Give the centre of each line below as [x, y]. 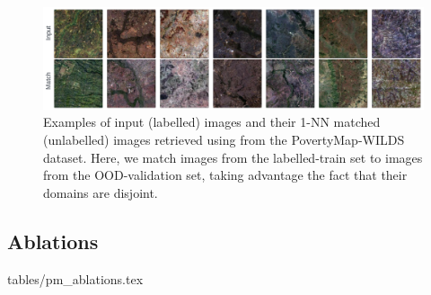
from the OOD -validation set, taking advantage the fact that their [225, 175]
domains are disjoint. [101, 192]
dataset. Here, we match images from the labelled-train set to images [233, 157]
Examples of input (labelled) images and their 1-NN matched [212, 122]
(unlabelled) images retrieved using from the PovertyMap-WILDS [224, 140]
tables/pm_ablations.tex [75, 278]
